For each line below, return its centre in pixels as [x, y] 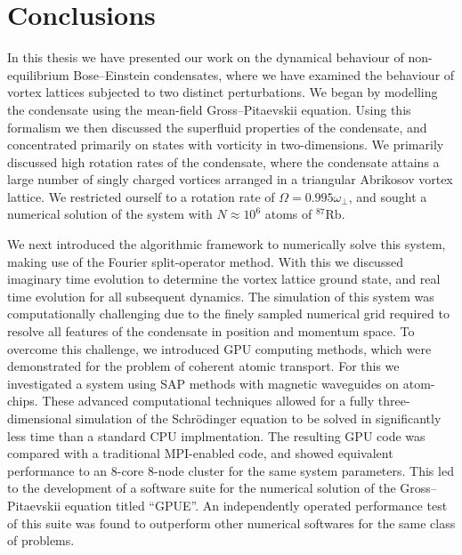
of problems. [41, 540]
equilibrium [38, 74]
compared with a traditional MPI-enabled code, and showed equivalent [200, 453]
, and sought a [388, 196]
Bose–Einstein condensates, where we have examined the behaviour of [264, 74]
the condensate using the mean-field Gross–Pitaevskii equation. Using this [209, 109]
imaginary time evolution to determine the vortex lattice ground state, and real [224, 279]
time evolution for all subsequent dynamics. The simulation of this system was [221, 296]
